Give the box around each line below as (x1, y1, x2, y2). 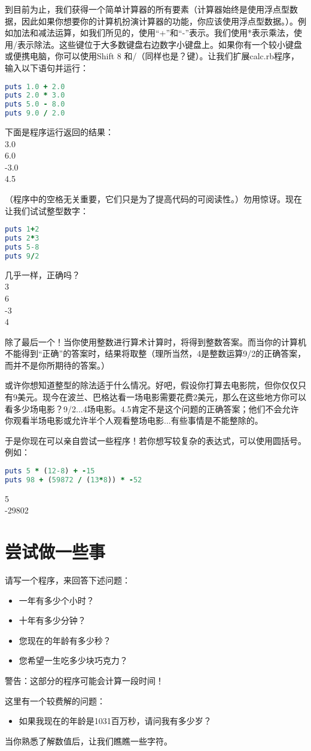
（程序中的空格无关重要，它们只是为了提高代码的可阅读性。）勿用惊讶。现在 (5, 193, 302, 205)
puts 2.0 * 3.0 (5, 91, 65, 100)
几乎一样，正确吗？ (5, 268, 80, 281)
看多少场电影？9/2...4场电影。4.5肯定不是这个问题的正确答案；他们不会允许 (5, 402, 299, 415)
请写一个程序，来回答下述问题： (5, 574, 130, 586)
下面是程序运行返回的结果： (5, 126, 114, 138)
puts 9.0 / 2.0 (5, 109, 65, 118)
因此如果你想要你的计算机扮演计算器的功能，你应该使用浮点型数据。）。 (21, 14, 298, 27)
